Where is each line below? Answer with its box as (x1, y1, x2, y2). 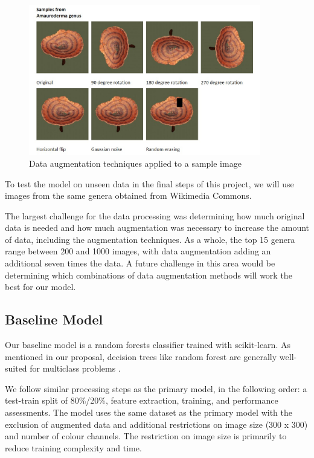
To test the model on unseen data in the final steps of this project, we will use (5, 177, 294, 190)
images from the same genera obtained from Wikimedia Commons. (5, 189, 252, 202)
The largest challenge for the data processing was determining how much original (5, 209, 305, 222)
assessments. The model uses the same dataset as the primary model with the (5, 406, 292, 419)
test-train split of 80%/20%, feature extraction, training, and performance (5, 394, 278, 407)
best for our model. (5, 280, 76, 293)
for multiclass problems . (30, 362, 121, 375)
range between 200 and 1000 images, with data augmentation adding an (5, 245, 271, 257)
